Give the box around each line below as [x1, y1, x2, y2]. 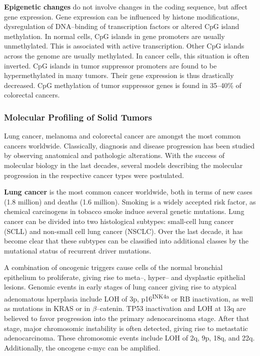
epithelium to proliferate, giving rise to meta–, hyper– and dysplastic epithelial [4, 271, 245, 282]
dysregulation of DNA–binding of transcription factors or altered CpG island [4, 21, 239, 31]
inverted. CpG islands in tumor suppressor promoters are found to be [4, 60, 217, 70]
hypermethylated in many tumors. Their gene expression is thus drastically [4, 70, 234, 80]
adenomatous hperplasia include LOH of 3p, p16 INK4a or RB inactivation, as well [4, 292, 253, 303]
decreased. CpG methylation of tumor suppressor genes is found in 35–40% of [4, 79, 241, 90]
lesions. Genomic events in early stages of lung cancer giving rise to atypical [4, 281, 236, 292]
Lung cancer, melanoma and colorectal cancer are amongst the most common [4, 130, 241, 141]
